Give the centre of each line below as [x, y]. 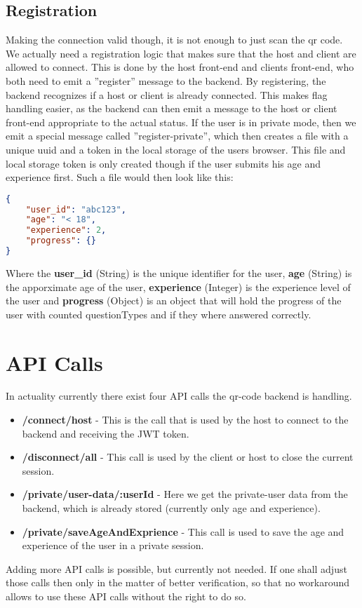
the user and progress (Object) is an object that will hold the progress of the [174, 300]
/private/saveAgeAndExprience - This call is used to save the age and [183, 531]
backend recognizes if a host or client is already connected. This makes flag [167, 94]
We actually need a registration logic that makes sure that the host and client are [181, 53]
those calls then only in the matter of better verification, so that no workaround [178, 582]
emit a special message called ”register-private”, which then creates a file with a [177, 136]
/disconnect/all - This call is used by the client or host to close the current [188, 457]
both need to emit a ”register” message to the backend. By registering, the [166, 80]
